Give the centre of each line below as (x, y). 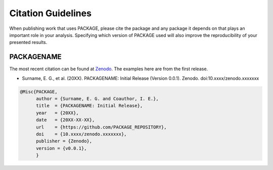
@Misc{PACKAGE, (39, 92)
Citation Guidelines (51, 13)
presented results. (28, 42)
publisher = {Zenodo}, (64, 141)
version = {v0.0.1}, (61, 148)
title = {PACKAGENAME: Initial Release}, (89, 106)
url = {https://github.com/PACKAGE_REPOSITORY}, (101, 127)
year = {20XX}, (58, 113)
